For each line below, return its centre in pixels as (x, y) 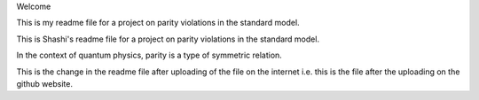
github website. (44, 83)
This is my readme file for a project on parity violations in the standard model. (158, 23)
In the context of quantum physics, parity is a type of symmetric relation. (149, 55)
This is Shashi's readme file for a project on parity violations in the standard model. (168, 39)
